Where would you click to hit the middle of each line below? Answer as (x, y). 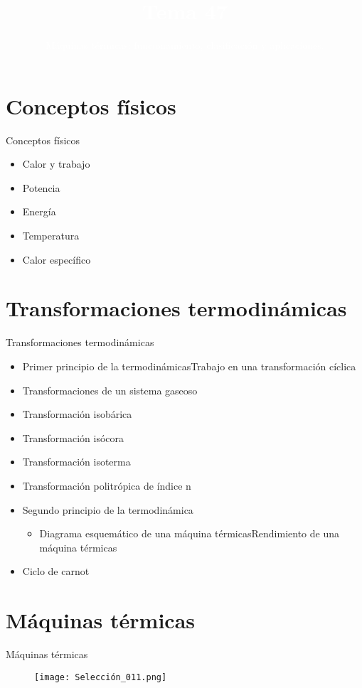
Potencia (41, 187)
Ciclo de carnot (56, 571)
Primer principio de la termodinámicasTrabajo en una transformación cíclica (189, 366)
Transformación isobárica (77, 414)
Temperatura (51, 236)
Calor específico (57, 259)
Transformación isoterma (76, 462)
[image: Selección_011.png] (101, 677)
